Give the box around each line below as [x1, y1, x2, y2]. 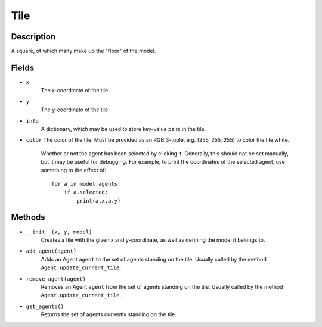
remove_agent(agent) [26, 275, 86, 282]
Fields [11, 63, 35, 73]
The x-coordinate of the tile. [41, 87, 110, 94]
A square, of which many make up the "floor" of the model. [11, 48, 156, 55]
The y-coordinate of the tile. [41, 106, 110, 113]
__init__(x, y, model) [26, 228, 92, 235]
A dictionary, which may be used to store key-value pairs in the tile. [41, 125, 206, 132]
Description [11, 32, 56, 42]
